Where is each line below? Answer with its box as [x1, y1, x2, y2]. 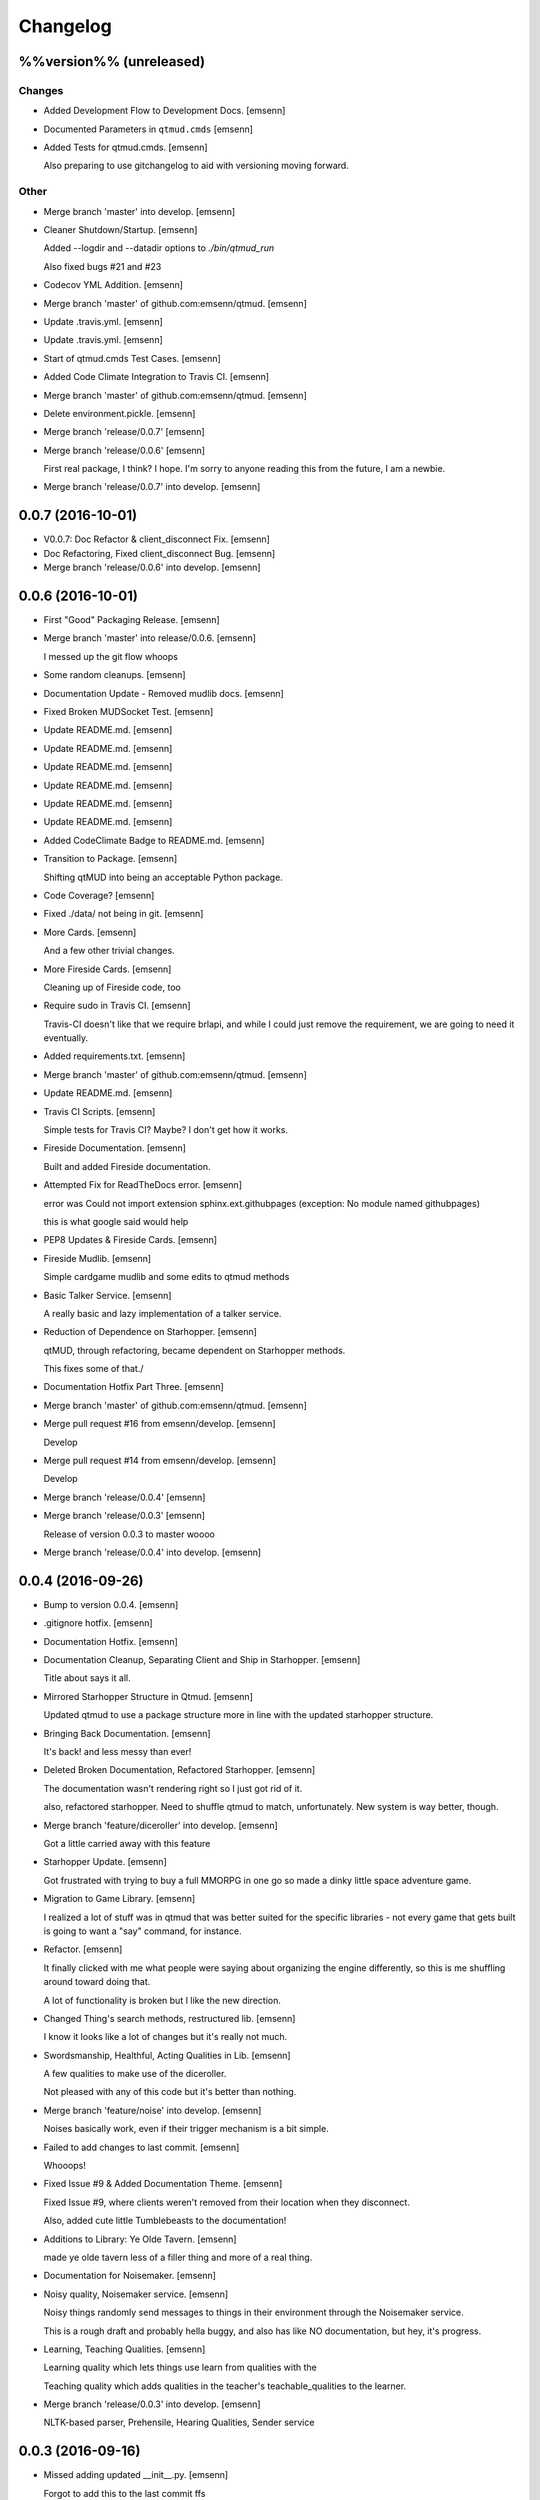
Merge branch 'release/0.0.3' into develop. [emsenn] [43, 2398, 261, 2410]
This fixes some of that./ [43, 1363, 144, 1375]
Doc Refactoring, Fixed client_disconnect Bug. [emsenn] [43, 547, 276, 559]
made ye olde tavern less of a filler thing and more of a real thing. [43, 2251, 313, 2263]
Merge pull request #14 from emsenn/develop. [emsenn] [43, 1455, 277, 1467]
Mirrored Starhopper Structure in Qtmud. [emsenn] [43, 1690, 254, 1702]
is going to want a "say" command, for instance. [43, 1925, 242, 1937]
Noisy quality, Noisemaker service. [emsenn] [43, 2288, 229, 2300]
